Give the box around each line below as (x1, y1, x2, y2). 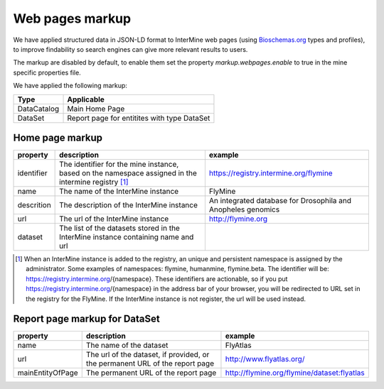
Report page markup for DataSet (13, 313, 160, 325)
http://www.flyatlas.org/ (225, 354, 305, 364)
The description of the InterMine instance (59, 200, 198, 210)
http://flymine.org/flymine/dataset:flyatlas (225, 368, 366, 378)
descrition (17, 200, 51, 210)
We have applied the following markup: (13, 82, 128, 90)
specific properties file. (13, 68, 81, 77)
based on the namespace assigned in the (59, 168, 197, 178)
